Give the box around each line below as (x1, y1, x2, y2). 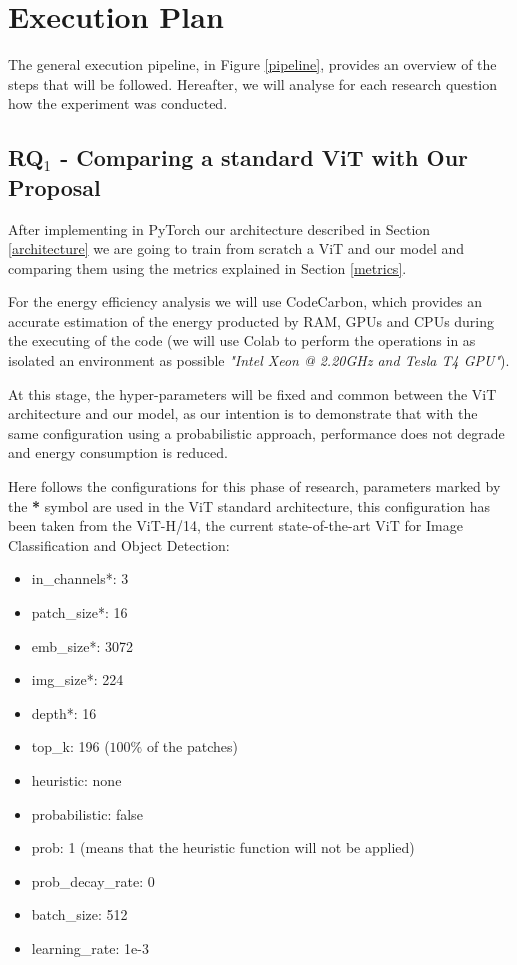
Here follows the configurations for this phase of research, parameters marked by (8, 476, 501, 497)
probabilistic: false (31, 803, 143, 824)
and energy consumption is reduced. (8, 442, 228, 463)
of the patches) (146, 736, 238, 757)
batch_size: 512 (31, 904, 128, 925)
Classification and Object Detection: (8, 534, 230, 555)
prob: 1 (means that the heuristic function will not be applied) (31, 837, 415, 858)
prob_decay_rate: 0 (31, 870, 155, 891)
